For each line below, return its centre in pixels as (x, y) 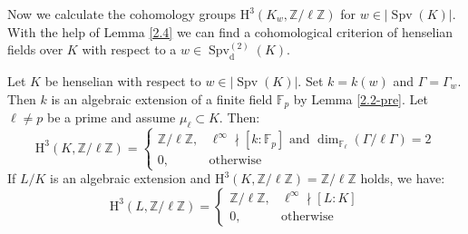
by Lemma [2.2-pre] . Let (361, 98)
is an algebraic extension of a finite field (162, 98)
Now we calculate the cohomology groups (122, 14)
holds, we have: (403, 178)
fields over (35, 49)
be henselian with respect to (123, 80)
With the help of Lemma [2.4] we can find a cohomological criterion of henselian (230, 31)
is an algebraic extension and (131, 178)
